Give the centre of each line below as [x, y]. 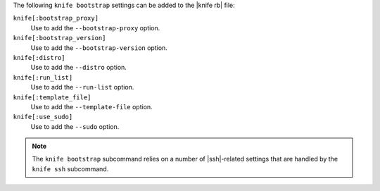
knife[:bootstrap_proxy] [56, 18]
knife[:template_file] [52, 97]
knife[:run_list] [43, 77]
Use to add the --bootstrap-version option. [99, 48]
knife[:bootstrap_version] [59, 38]
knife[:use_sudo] [43, 117]
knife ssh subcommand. [70, 168]
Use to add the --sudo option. [75, 126]
